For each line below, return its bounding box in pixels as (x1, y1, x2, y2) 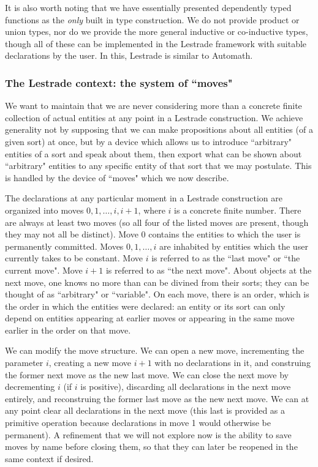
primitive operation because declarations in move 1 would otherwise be (5, 416, 271, 429)
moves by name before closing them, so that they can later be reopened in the (5, 440, 298, 453)
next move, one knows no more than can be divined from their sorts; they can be (5, 275, 309, 288)
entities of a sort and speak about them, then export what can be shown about (5, 147, 302, 160)
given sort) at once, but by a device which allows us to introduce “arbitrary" (5, 135, 292, 148)
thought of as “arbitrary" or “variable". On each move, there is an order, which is (5, 288, 309, 301)
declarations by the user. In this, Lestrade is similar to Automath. (5, 49, 253, 62)
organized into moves (5, 203, 84, 216)
